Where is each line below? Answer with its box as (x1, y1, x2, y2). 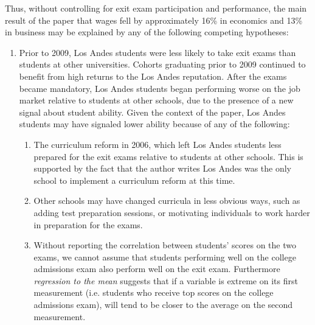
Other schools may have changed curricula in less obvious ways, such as (33, 194, 300, 207)
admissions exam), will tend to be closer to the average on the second (33, 298, 293, 311)
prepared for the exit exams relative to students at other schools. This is (33, 150, 303, 162)
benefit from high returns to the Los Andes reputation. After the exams (19, 69, 287, 82)
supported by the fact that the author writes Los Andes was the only (33, 162, 292, 175)
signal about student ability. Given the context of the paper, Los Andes (19, 105, 286, 118)
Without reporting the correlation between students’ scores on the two (33, 239, 296, 251)
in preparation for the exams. (33, 218, 143, 231)
